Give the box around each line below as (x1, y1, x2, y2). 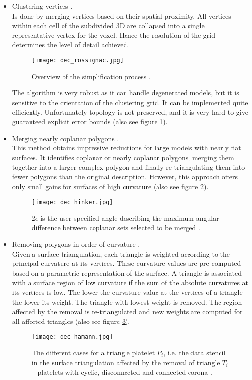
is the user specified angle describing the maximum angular (40, 212, 219, 223)
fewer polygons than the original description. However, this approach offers (12, 171, 238, 181)
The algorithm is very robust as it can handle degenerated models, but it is (12, 88, 239, 98)
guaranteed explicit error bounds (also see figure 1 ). (12, 117, 168, 126)
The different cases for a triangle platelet (31, 348, 155, 357)
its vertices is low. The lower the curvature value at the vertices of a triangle (12, 287, 243, 297)
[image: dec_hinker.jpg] (31, 199, 113, 206)
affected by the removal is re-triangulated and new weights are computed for (12, 306, 243, 317)
